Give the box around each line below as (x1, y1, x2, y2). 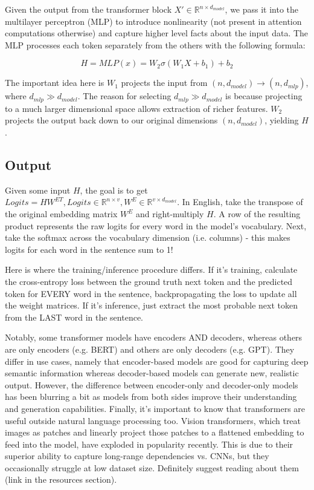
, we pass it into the (225, 3, 299, 15)
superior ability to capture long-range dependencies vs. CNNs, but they (5, 449, 269, 462)
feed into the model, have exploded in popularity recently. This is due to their (5, 437, 293, 450)
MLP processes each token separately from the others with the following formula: (5, 38, 306, 51)
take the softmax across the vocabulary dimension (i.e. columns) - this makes (5, 231, 290, 244)
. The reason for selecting (77, 90, 171, 102)
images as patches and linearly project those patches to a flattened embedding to (5, 426, 304, 439)
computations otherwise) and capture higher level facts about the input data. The (5, 27, 309, 39)
